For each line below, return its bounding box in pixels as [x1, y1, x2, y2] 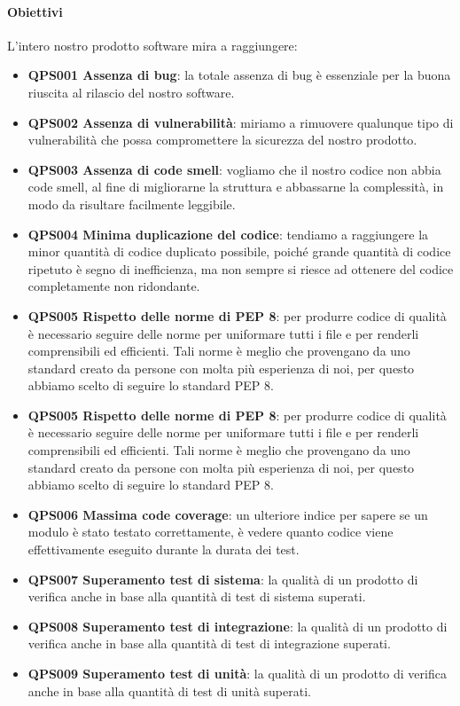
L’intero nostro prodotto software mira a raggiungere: [7, 35, 298, 54]
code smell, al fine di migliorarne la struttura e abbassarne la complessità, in [27, 177, 444, 196]
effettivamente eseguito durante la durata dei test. [27, 540, 300, 559]
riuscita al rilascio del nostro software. [27, 82, 235, 101]
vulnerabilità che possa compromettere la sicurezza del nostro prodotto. [27, 130, 417, 149]
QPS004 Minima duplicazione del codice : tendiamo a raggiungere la [27, 224, 429, 243]
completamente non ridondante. [27, 277, 200, 295]
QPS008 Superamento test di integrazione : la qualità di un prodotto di [27, 616, 448, 635]
